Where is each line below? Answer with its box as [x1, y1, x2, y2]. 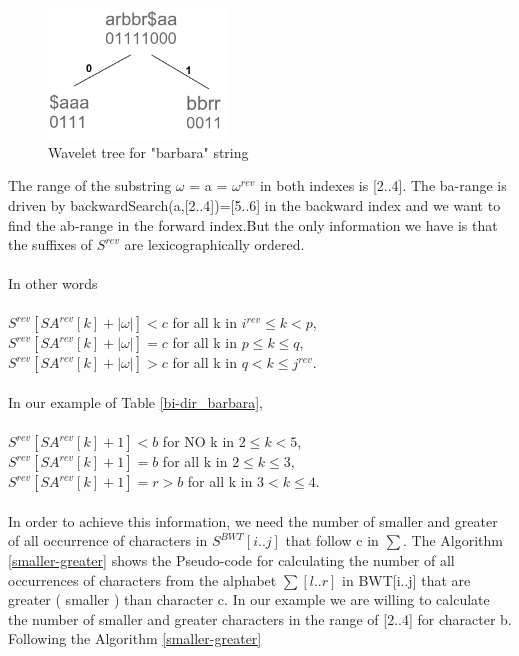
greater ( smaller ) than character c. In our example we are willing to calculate [8, 589, 490, 610]
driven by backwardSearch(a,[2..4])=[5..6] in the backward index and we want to [8, 194, 501, 215]
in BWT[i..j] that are [342, 569, 471, 590]
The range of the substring [8, 175, 172, 196]
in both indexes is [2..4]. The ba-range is [259, 175, 507, 196]
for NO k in [162, 431, 235, 452]
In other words [8, 273, 98, 294]
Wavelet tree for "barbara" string [48, 141, 249, 162]
